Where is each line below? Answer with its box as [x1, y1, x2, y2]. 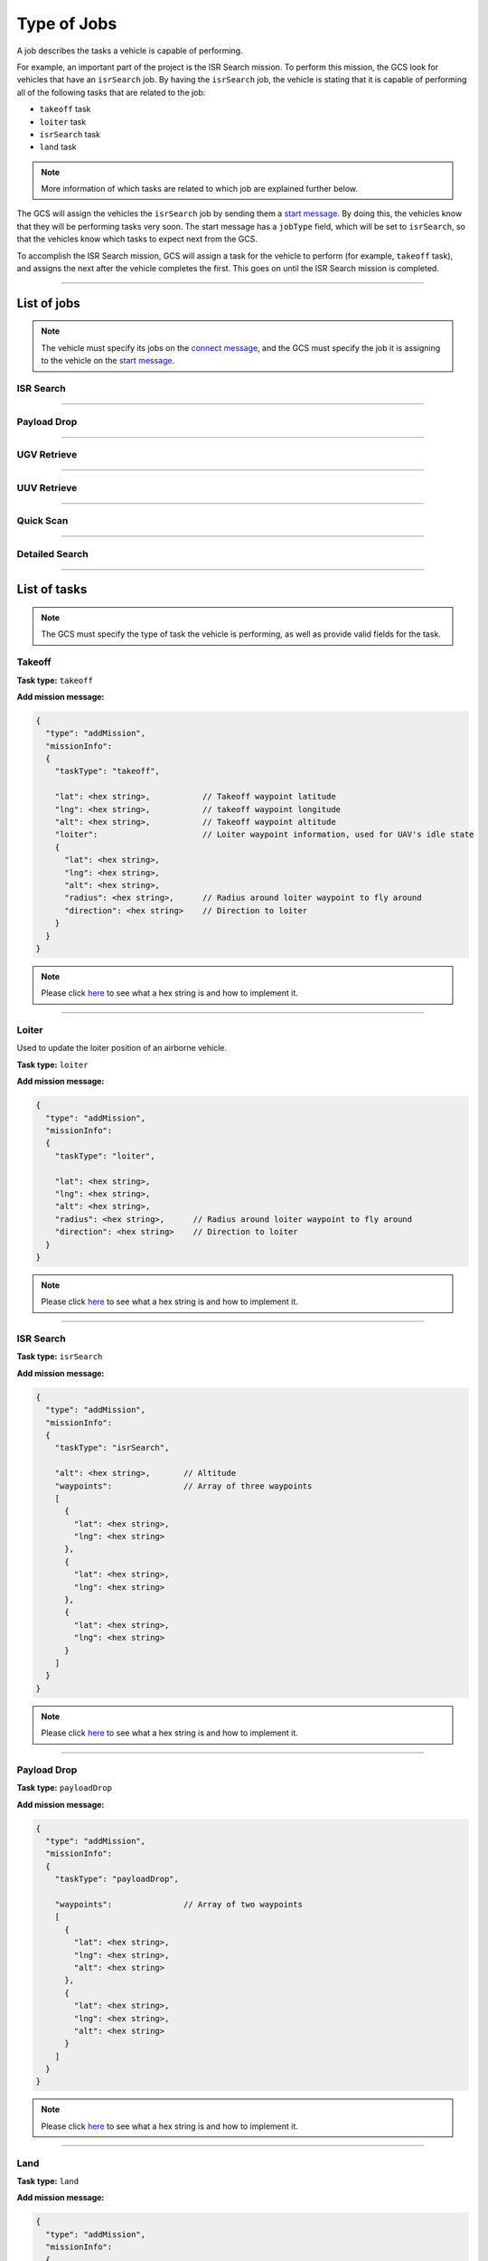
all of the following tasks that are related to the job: [16, 87, 206, 98]
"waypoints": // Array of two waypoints [54, 1899, 303, 1909]
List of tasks [16, 582, 88, 597]
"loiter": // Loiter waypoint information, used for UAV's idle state [54, 829, 474, 840]
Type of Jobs [16, 14, 117, 33]
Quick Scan [16, 515, 69, 527]
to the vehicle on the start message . [41, 355, 175, 366]
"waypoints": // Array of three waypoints [54, 1481, 313, 1491]
